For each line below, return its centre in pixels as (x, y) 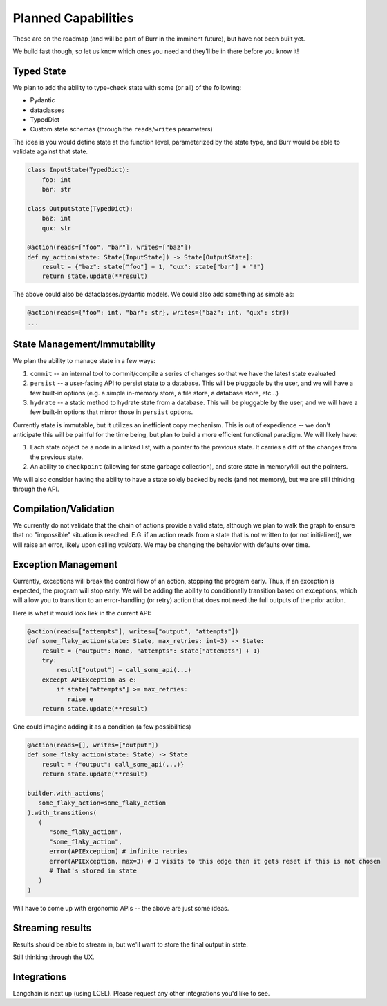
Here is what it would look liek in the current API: (82, 613)
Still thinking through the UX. (54, 957)
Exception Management (65, 565)
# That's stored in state (93, 870)
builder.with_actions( (66, 793)
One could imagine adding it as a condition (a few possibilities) (102, 727)
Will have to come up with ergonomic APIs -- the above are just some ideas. (121, 908)
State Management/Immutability (84, 345)
